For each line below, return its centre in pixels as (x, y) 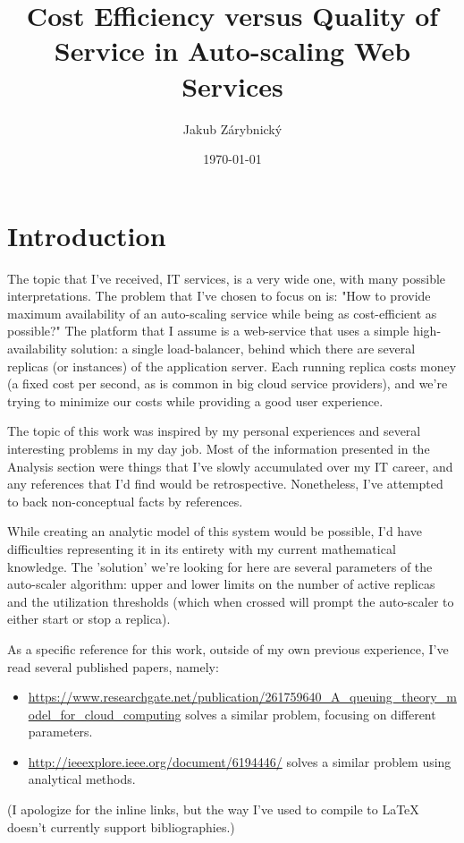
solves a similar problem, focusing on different (311, 714)
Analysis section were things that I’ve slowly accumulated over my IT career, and (230, 466)
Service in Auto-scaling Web (232, 51)
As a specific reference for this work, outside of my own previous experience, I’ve (228, 648)
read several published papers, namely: (113, 666)
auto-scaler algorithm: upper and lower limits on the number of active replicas (221, 584)
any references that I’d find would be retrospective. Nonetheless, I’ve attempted (225, 484)
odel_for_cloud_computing (105, 714)
